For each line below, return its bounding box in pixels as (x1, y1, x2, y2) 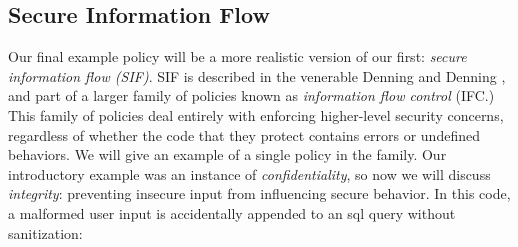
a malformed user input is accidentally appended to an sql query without (8, 202, 456, 223)
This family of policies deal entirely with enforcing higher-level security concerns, (8, 104, 504, 125)
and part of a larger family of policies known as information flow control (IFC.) (8, 85, 495, 106)
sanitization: (8, 222, 83, 243)
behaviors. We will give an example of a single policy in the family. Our (8, 144, 447, 165)
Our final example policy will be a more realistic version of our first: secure (8, 46, 467, 67)
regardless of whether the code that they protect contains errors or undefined (8, 124, 480, 145)
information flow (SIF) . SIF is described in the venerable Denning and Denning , (8, 65, 506, 86)
